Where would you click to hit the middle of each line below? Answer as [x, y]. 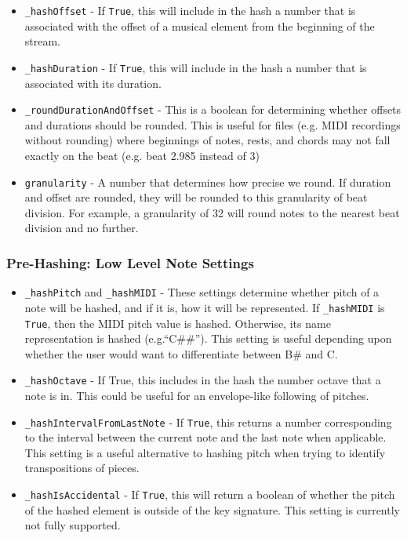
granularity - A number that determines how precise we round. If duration [208, 182]
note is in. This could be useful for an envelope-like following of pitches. [197, 395]
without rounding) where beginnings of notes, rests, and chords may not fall [207, 140]
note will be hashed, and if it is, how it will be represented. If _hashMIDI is [205, 307]
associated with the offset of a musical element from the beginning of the [200, 25]
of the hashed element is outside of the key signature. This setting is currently [212, 509]
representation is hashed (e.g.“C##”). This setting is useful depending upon [208, 338]
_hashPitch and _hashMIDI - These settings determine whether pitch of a [202, 292]
